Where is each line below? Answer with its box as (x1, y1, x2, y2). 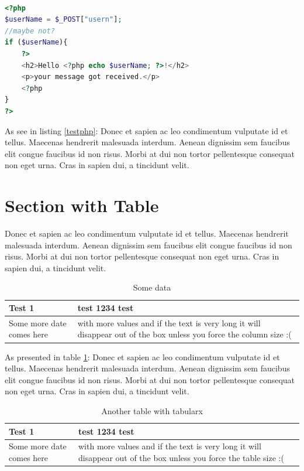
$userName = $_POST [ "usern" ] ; (5, 15, 122, 24)
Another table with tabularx (101, 404, 203, 417)
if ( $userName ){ (5, 38, 68, 47)
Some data (133, 281, 171, 293)
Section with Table (5, 193, 159, 217)
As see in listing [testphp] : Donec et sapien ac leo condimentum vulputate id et (5, 124, 288, 136)
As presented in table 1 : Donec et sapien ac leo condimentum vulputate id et (5, 350, 280, 363)
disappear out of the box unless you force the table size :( (78, 451, 284, 463)
